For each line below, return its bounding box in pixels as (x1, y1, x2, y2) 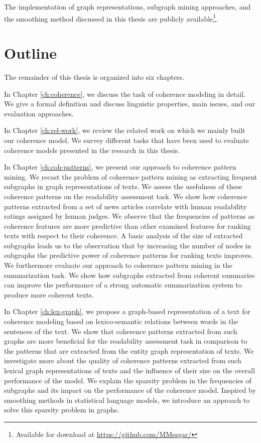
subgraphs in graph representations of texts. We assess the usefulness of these (4, 181, 242, 192)
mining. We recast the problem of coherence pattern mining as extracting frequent (4, 171, 257, 182)
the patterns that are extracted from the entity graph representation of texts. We (4, 345, 254, 356)
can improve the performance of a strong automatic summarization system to (4, 279, 242, 290)
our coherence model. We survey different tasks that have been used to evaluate (4, 134, 249, 145)
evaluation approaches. (4, 108, 74, 118)
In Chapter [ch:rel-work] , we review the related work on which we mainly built (4, 125, 245, 135)
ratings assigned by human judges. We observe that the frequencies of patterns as (4, 211, 254, 221)
